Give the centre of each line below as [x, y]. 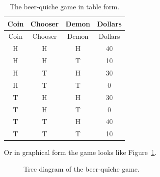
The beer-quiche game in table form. [65, 6]
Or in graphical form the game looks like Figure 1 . [80, 152]
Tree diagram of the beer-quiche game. [82, 168]
